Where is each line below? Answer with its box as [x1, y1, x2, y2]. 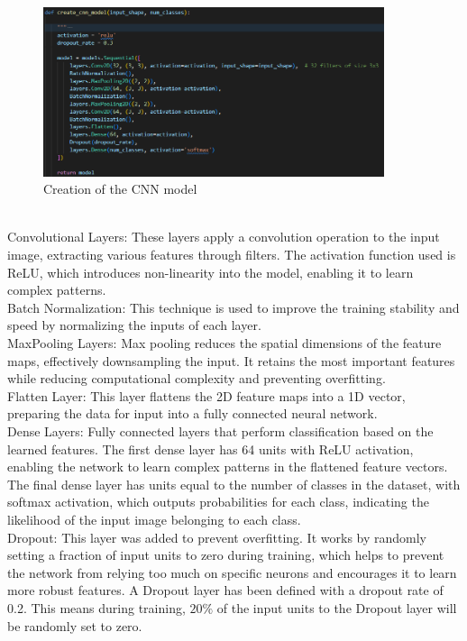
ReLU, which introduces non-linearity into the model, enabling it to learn [7, 262, 414, 281]
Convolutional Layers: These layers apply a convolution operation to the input [7, 227, 440, 246]
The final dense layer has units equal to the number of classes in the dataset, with [7, 474, 461, 493]
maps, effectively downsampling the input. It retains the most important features [7, 351, 455, 370]
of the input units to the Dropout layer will [216, 598, 457, 617]
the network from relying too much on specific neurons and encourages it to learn [7, 563, 457, 581]
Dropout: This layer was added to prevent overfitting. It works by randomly [7, 527, 427, 546]
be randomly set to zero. [7, 616, 142, 635]
